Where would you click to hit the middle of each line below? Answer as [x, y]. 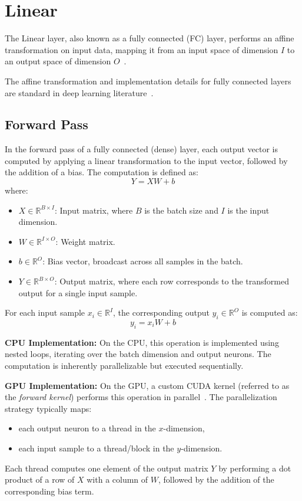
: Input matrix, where [94, 210]
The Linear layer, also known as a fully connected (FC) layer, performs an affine [150, 38]
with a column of [117, 479]
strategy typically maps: [48, 408]
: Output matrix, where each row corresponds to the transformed [172, 281]
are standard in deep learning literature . [79, 92]
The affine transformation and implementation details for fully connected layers [148, 81]
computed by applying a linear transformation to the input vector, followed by [146, 160]
